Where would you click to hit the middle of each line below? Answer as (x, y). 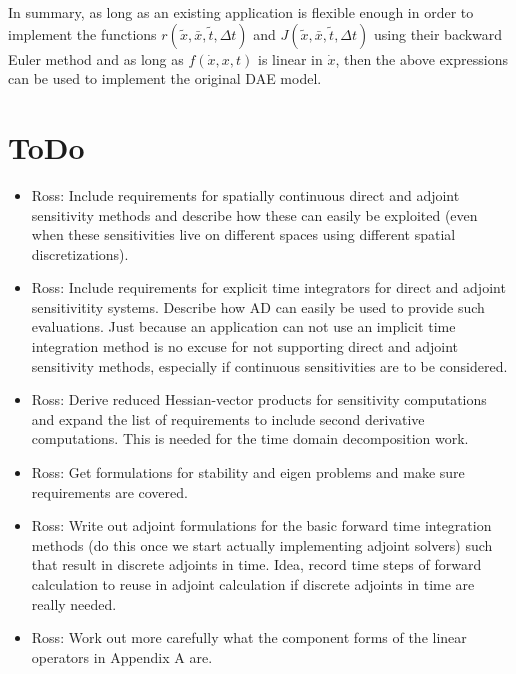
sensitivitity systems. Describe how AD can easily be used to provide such (258, 306)
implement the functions (82, 33)
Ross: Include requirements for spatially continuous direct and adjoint (245, 194)
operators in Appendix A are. (122, 656)
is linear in (290, 58)
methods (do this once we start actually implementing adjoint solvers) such (262, 544)
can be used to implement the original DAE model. (165, 78)
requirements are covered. (109, 491)
